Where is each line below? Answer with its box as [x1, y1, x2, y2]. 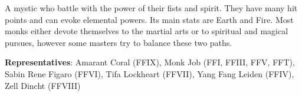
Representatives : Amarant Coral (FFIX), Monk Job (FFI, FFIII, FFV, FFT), [5, 56, 295, 68]
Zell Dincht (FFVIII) [5, 79, 81, 91]
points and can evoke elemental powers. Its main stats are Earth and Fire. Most [5, 13, 294, 25]
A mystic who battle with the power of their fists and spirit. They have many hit [5, 2, 298, 14]
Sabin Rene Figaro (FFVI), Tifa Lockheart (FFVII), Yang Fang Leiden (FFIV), [5, 67, 294, 80]
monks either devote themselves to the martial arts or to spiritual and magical [5, 25, 288, 37]
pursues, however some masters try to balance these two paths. [5, 36, 232, 48]
